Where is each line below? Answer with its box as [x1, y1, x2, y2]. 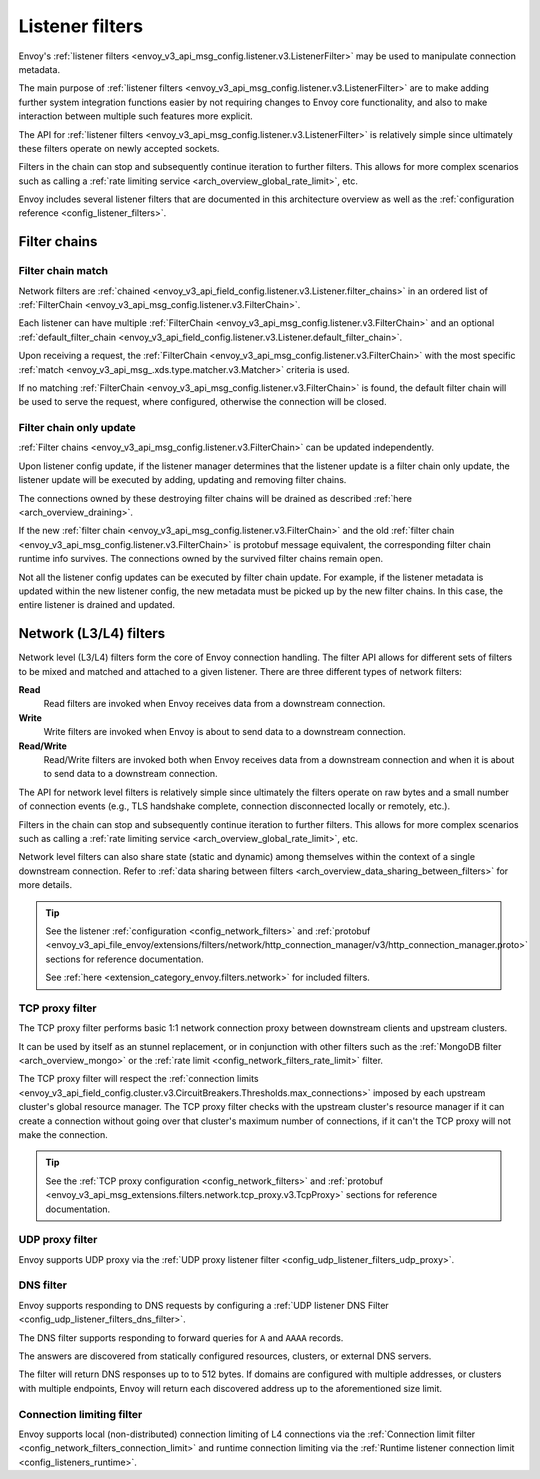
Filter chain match [18, 264, 109, 278]
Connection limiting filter [18, 1407, 143, 1421]
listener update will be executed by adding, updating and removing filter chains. [18, 474, 347, 486]
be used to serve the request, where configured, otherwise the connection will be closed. [18, 396, 387, 408]
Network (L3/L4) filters [18, 625, 166, 642]
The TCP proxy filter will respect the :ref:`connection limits [18, 1073, 259, 1085]
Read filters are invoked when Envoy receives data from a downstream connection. [43, 698, 386, 710]
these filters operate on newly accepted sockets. [18, 142, 220, 154]
